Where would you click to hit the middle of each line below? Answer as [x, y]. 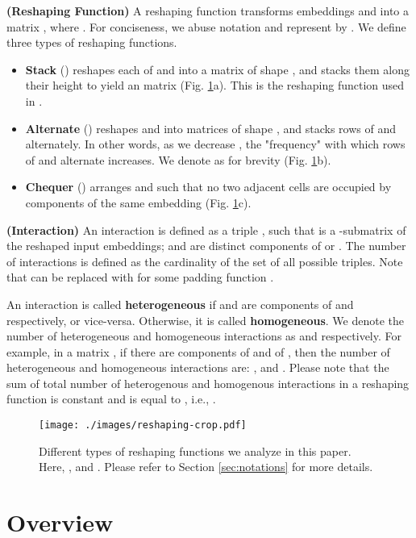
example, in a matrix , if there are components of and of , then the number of [198, 351]
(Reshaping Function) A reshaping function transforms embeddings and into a [208, 10]
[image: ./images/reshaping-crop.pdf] [143, 425]
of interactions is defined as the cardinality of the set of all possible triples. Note [205, 261]
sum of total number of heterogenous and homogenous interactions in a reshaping [208, 383]
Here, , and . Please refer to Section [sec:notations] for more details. [206, 467]
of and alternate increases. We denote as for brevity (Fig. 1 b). [178, 159]
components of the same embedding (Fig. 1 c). [138, 202]
